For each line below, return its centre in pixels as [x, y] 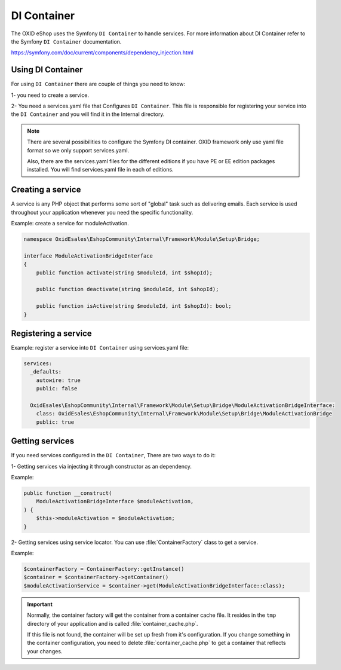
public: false [57, 389]
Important [40, 604]
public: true [55, 422]
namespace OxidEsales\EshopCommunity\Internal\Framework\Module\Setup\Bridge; [142, 239]
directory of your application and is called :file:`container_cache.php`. [113, 623]
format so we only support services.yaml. [78, 150]
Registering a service [51, 333]
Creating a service [46, 190]
